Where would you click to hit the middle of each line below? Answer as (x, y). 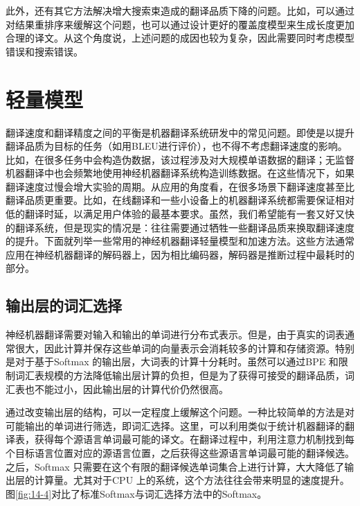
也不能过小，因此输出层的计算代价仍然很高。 (126, 389)
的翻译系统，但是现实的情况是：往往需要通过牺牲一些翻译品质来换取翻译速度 (180, 227)
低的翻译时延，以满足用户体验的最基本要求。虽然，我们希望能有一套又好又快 (180, 214)
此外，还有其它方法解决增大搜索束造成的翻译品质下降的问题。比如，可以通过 (180, 10)
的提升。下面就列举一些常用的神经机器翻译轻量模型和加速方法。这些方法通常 (180, 241)
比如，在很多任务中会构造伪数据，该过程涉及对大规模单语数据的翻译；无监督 (180, 159)
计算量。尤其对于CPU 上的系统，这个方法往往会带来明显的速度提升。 (192, 480)
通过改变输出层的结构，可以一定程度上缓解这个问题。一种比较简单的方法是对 (180, 412)
